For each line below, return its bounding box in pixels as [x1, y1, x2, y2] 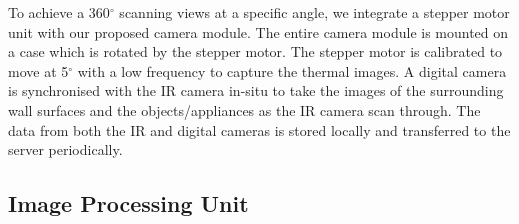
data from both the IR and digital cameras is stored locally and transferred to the [8, 119, 511, 140]
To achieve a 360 [8, 2, 110, 22]
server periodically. [8, 139, 123, 160]
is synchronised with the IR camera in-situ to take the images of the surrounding [8, 80, 504, 101]
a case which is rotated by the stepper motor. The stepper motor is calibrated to [8, 41, 503, 62]
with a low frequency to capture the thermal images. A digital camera [77, 60, 507, 81]
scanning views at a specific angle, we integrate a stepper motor [119, 2, 510, 22]
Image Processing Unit [8, 188, 249, 219]
